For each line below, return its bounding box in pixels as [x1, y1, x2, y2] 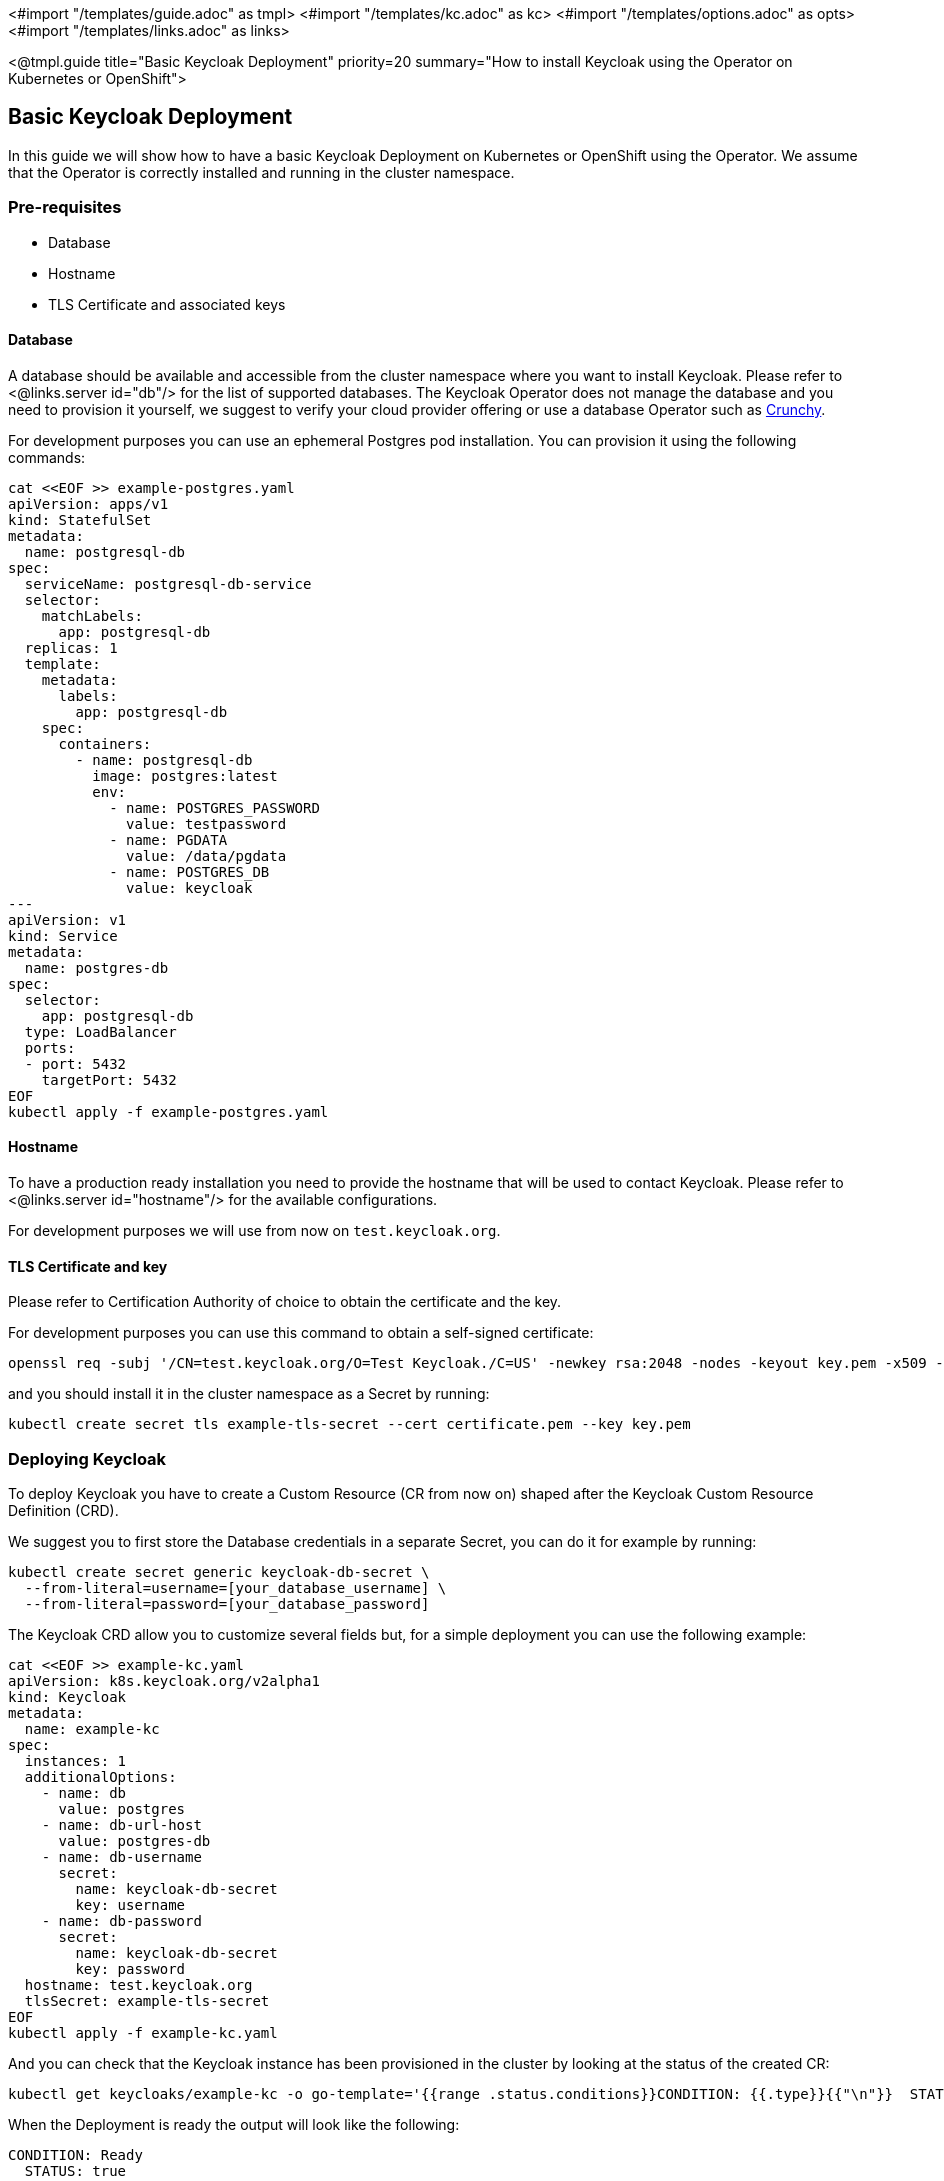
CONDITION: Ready [8, 2147, 143, 2163]
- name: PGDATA [109, 831, 228, 848]
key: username [75, 1897, 186, 1913]
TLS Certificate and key [8, 1257, 168, 1275]
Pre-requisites [8, 197, 122, 218]
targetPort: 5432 [41, 1071, 177, 1088]
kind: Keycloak [8, 1689, 127, 1705]
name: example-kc [24, 1721, 160, 1737]
